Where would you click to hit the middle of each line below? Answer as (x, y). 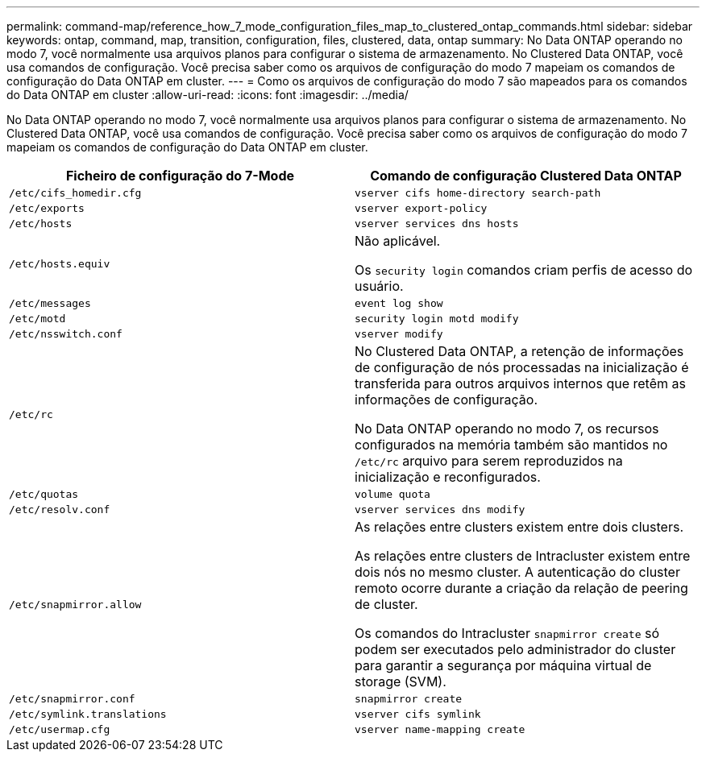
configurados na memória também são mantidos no (511, 445)
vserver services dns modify (440, 509)
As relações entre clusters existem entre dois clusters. (519, 527)
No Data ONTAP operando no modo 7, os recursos (507, 429)
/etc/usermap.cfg (60, 729)
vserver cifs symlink (418, 714)
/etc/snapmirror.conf (72, 699)
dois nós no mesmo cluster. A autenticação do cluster (517, 572)
